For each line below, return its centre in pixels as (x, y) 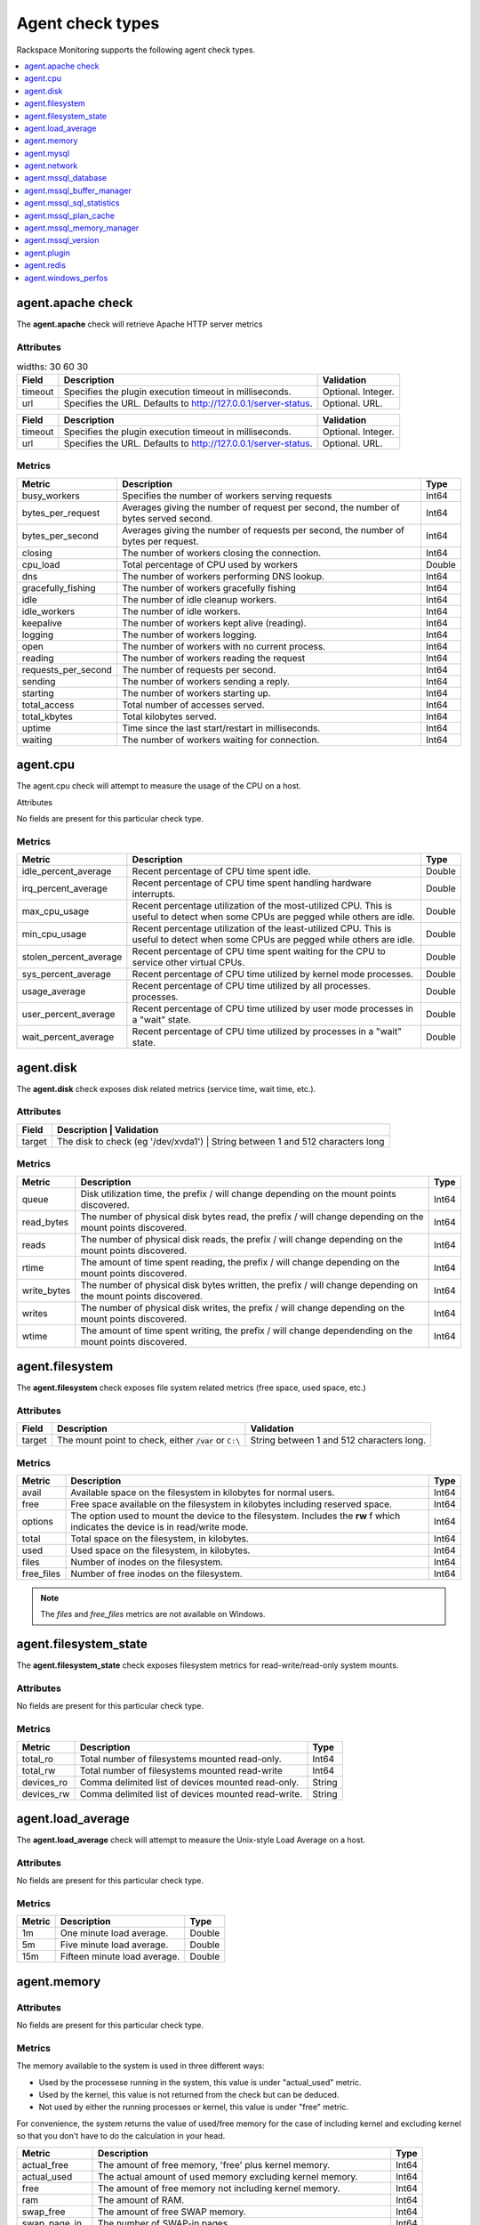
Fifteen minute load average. (120, 1956)
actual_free (45, 2164)
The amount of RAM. (141, 2200)
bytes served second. (167, 518)
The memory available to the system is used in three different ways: (140, 2066)
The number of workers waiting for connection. (220, 740)
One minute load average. (114, 1933)
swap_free (44, 2212)
